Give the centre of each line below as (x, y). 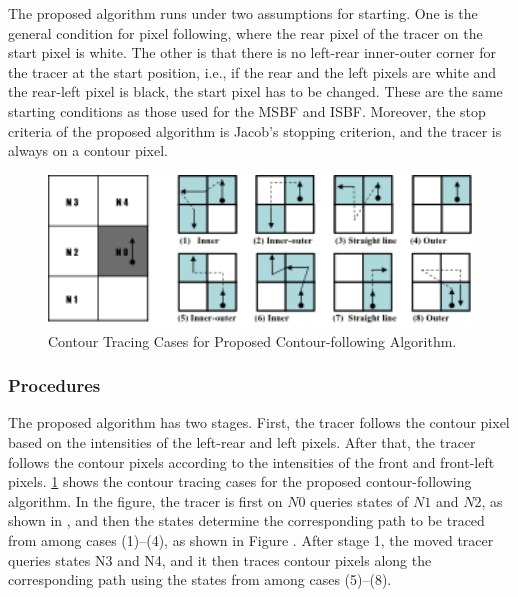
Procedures (54, 385)
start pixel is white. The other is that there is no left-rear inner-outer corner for (252, 52)
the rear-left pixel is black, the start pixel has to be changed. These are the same (255, 91)
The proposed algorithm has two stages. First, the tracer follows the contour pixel (259, 422)
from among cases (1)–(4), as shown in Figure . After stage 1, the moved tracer (251, 540)
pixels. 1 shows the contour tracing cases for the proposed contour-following (240, 481)
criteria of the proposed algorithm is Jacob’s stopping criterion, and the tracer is (255, 130)
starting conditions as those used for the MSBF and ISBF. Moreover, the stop (247, 110)
